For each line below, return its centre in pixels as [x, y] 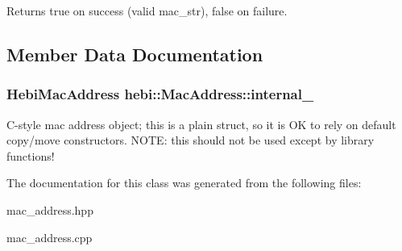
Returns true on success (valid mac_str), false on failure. [147, 10]
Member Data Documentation [135, 54]
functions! [31, 155]
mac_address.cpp [50, 237]
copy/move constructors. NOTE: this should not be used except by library [191, 140]
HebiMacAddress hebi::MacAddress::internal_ [160, 94]
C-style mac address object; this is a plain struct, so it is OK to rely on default [201, 124]
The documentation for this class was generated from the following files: [184, 183]
